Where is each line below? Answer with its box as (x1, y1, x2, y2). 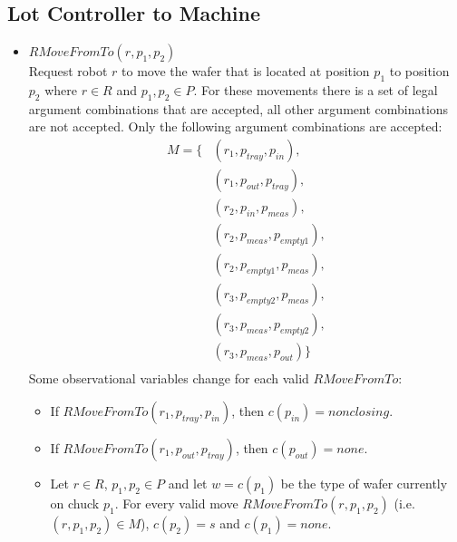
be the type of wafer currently (280, 473, 448, 492)
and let (168, 473, 208, 492)
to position (389, 62, 450, 81)
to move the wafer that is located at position (122, 62, 370, 81)
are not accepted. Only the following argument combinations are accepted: (28, 117, 442, 136)
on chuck (50, 493, 100, 512)
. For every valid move (114, 493, 238, 512)
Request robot (28, 62, 108, 81)
